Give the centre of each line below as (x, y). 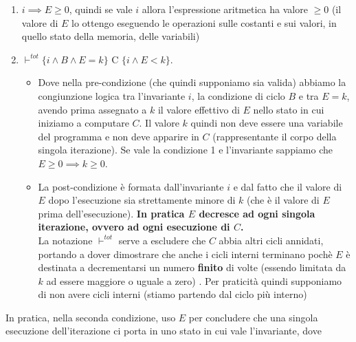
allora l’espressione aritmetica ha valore (225, 9)
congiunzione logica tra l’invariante (112, 95)
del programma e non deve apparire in (119, 136)
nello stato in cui (289, 109)
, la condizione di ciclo (238, 95)
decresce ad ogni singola (257, 213)
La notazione (65, 240)
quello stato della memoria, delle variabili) (111, 36)
